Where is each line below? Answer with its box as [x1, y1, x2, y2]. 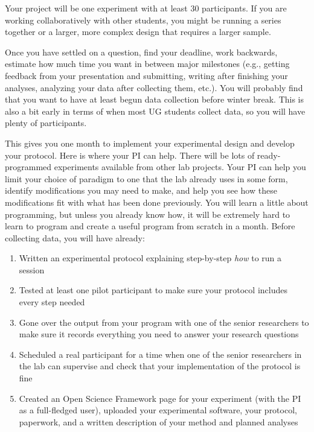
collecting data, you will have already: [5, 231, 145, 244]
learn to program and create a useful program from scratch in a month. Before [5, 220, 295, 232]
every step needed [19, 296, 85, 308]
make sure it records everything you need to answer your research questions [19, 328, 299, 340]
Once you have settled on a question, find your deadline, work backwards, [5, 45, 278, 58]
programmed [5, 160, 52, 173]
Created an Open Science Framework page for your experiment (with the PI [19, 392, 301, 404]
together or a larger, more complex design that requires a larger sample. [5, 25, 271, 38]
